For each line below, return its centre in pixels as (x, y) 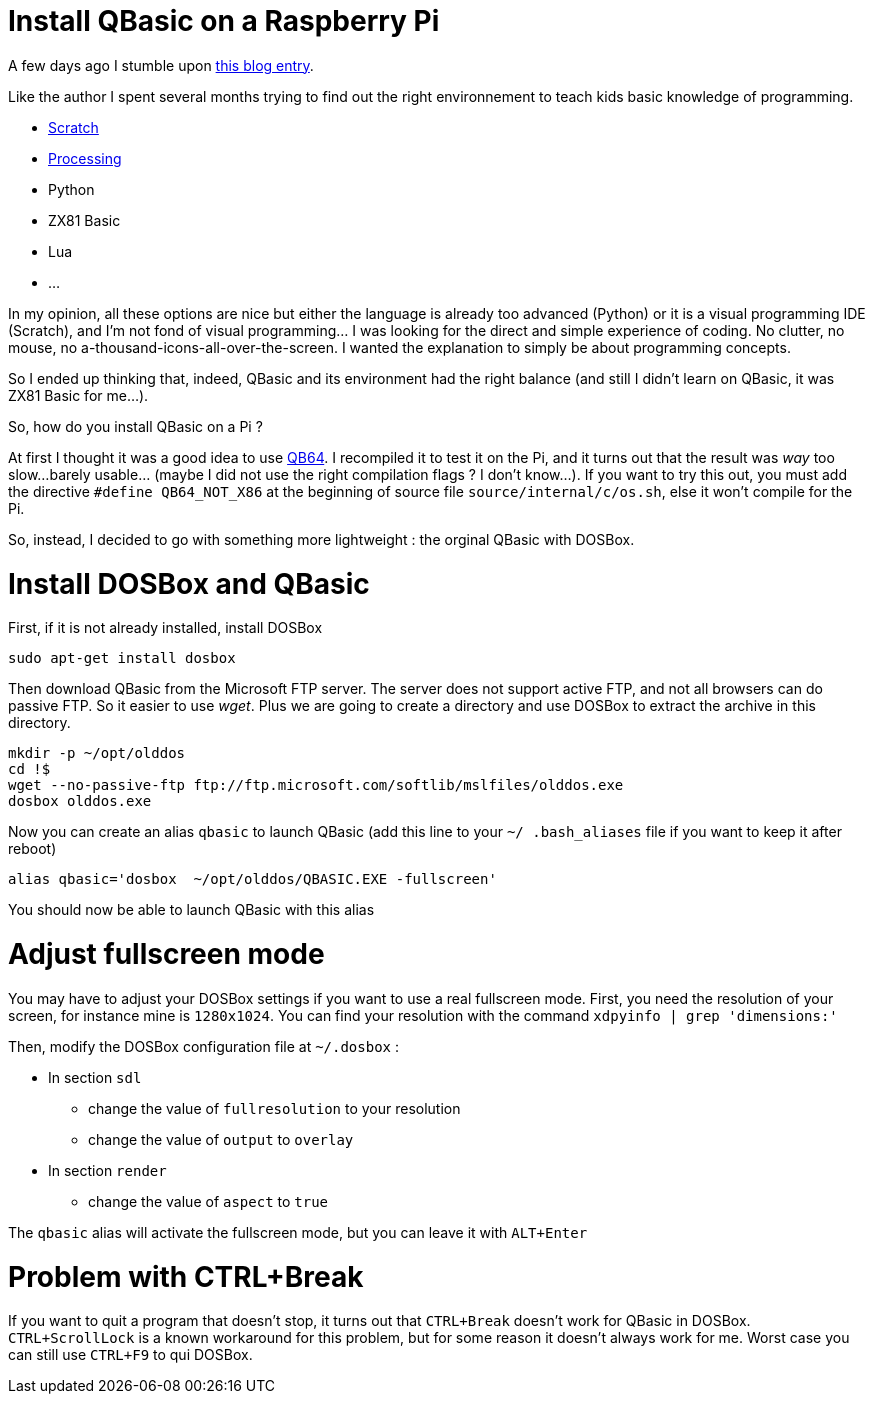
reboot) (32, 849)
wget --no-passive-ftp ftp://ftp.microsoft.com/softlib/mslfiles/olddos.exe (316, 785)
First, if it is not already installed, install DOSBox (165, 628)
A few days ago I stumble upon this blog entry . (161, 65)
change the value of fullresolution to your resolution (274, 1108)
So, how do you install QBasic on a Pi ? (135, 426)
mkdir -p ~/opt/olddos (97, 753)
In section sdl (95, 1077)
